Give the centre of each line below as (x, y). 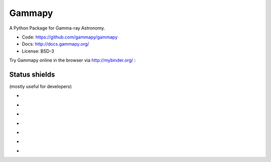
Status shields (32, 74)
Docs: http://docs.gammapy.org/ (55, 44)
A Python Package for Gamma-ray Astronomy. (57, 28)
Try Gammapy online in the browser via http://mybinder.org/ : (73, 60)
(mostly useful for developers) (41, 86)
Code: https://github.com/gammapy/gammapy (70, 37)
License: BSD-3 (38, 51)
